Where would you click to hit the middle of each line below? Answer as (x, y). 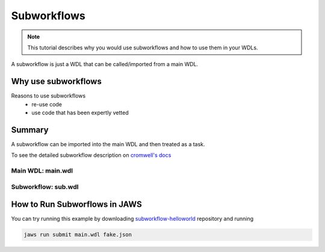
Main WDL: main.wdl (42, 171)
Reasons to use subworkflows (48, 96)
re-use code (47, 104)
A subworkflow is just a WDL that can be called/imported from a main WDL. (105, 64)
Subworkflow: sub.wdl (45, 186)
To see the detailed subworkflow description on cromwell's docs (91, 155)
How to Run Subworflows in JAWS (76, 204)
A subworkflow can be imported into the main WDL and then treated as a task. (108, 144)
